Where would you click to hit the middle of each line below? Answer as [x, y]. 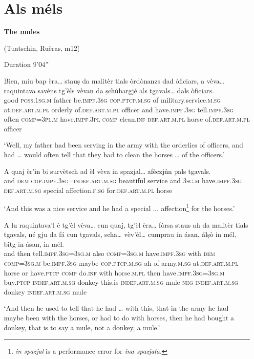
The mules [22, 32]
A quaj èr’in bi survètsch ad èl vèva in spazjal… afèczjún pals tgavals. [107, 171]
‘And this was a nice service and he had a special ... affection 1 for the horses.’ [119, 208]
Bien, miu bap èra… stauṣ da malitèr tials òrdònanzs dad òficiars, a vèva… [114, 80]
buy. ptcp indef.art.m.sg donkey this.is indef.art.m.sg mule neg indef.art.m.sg [121, 282]
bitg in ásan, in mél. [34, 243]
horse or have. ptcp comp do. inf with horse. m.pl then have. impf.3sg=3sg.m [114, 272]
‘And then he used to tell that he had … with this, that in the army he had [116, 308]
